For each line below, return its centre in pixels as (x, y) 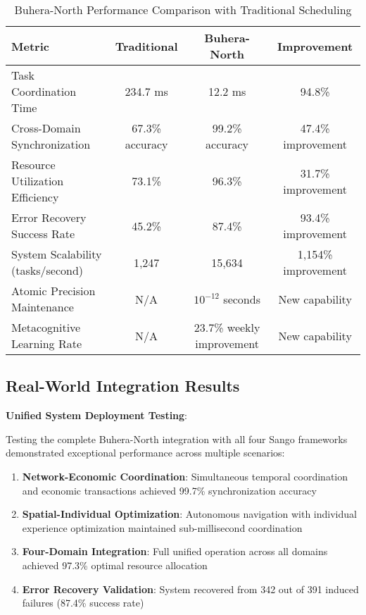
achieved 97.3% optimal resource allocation (115, 565)
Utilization (38, 181)
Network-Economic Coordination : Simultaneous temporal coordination (185, 476)
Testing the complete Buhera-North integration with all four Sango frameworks (177, 439)
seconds (242, 299)
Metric (30, 46)
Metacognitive (46, 327)
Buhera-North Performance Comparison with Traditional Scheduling (183, 10)
